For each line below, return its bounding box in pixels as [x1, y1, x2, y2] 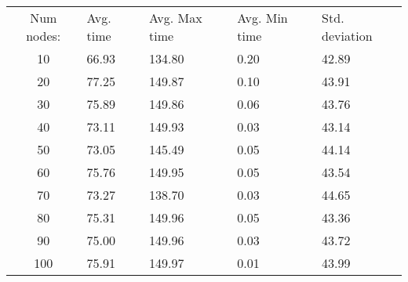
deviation [322, 27, 373, 45]
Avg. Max [149, 9, 202, 27]
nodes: [26, 27, 61, 45]
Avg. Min [237, 9, 288, 27]
